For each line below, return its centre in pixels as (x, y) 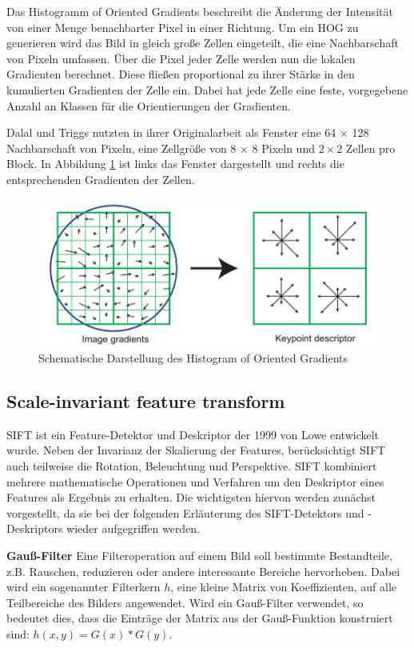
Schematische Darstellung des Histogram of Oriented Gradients (193, 358)
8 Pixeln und (283, 148)
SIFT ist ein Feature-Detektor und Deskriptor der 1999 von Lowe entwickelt (193, 434)
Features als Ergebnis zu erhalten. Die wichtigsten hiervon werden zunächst (191, 497)
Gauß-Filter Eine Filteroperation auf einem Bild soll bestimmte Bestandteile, (199, 555)
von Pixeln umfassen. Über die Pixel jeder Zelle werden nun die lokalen (181, 58)
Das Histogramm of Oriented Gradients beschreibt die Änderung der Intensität (200, 11)
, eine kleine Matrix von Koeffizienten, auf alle (284, 587)
